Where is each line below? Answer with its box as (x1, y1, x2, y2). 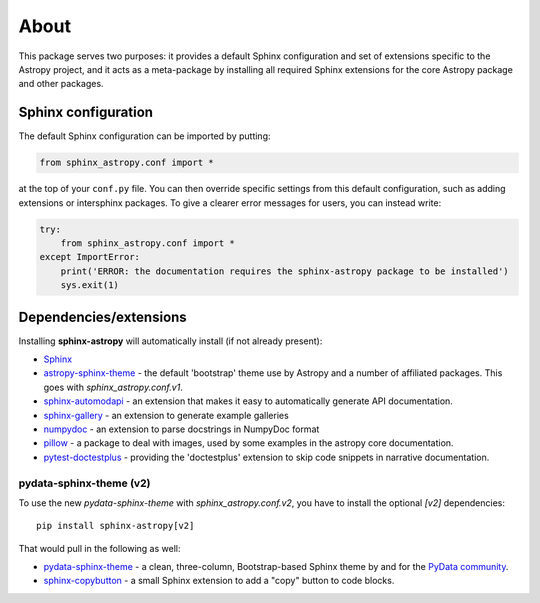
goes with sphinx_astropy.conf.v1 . (43, 381, 184, 393)
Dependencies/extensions (18, 308, 187, 325)
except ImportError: (39, 251, 140, 263)
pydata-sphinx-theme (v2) (18, 476, 151, 490)
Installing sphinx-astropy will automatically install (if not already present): (18, 335, 323, 347)
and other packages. (18, 78, 104, 90)
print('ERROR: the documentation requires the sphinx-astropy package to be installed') (60, 265, 509, 277)
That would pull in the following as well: (18, 542, 181, 554)
